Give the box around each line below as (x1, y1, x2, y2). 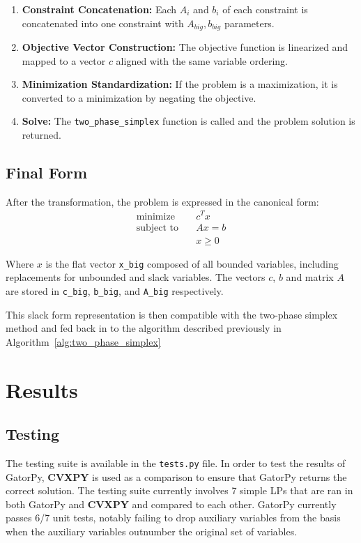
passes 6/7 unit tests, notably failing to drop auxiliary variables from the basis (6, 510, 341, 525)
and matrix (286, 270, 334, 284)
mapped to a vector (22, 53, 106, 68)
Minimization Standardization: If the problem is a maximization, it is (22, 77, 338, 91)
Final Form (6, 162, 88, 183)
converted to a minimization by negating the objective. (22, 90, 256, 105)
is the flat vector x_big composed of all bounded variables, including (45, 256, 339, 270)
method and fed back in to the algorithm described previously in (6, 321, 282, 335)
